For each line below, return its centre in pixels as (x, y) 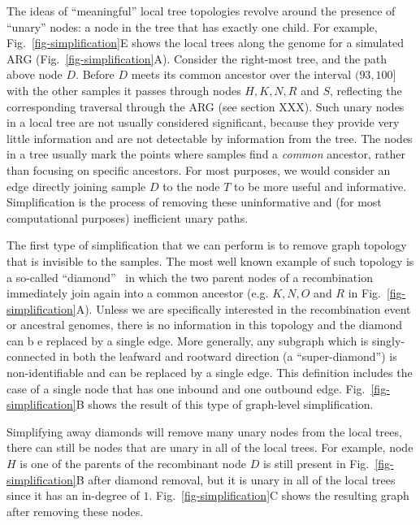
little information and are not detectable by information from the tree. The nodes (210, 138)
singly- (388, 340)
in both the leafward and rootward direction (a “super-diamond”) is (228, 356)
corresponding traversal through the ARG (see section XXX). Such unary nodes (206, 106)
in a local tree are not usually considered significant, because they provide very (203, 122)
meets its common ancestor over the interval (241, 74)
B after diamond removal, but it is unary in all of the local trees (236, 479)
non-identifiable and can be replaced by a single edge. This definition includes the (210, 373)
